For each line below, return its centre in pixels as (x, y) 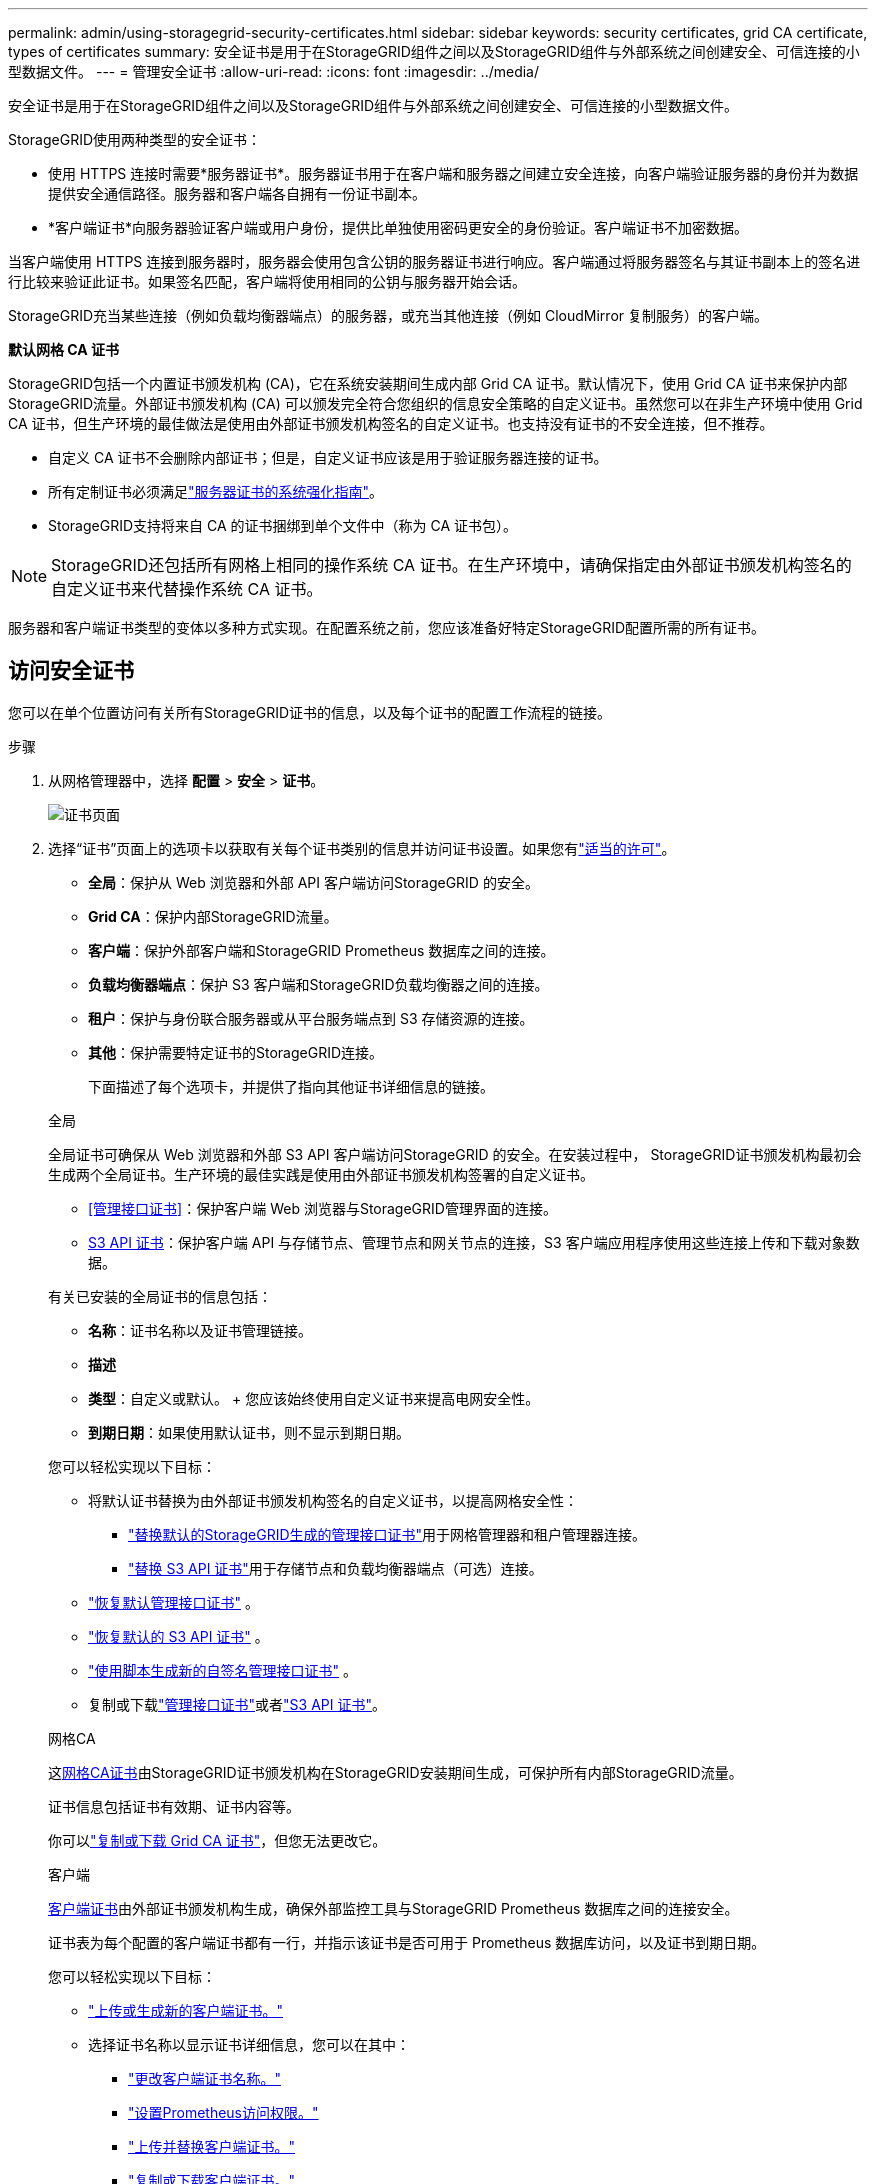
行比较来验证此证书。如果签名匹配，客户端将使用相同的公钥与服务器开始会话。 (267, 281)
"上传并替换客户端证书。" (212, 2146)
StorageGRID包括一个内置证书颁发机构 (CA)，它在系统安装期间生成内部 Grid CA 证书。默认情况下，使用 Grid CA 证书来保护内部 (428, 383)
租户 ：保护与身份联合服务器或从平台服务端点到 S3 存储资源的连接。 (311, 1018)
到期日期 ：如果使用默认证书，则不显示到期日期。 (249, 1432)
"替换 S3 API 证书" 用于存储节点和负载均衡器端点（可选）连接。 (335, 1568)
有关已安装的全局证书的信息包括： (160, 1296)
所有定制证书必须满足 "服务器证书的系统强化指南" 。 (216, 491)
